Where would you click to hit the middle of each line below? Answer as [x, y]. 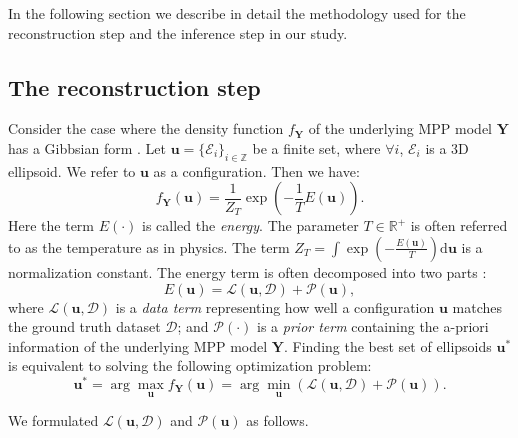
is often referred [459, 225]
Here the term [51, 225]
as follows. [277, 420]
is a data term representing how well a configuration [275, 306]
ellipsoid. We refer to [72, 170]
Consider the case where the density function [146, 128]
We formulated [53, 420]
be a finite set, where [316, 147]
